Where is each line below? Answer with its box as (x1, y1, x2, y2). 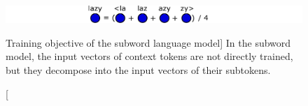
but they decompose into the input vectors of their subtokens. (6, 63, 271, 77)
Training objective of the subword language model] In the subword (6, 35, 291, 50)
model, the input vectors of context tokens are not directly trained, (6, 49, 293, 63)
